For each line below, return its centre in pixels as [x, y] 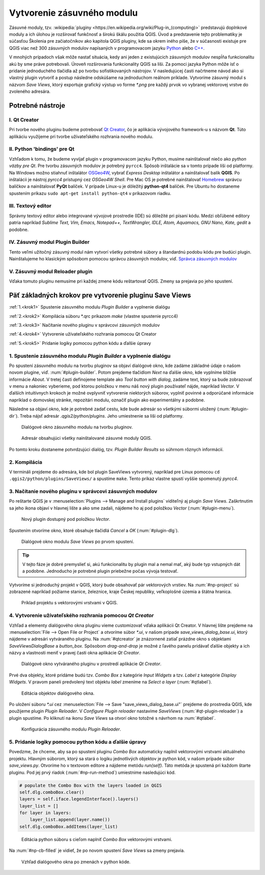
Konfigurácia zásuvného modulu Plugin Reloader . [71, 729]
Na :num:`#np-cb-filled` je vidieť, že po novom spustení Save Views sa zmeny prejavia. [97, 850]
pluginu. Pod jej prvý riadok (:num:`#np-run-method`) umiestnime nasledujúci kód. [93, 772]
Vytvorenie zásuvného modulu [73, 13]
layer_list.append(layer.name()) [70, 820]
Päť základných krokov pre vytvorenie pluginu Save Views [100, 296]
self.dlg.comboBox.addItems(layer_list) [68, 826]
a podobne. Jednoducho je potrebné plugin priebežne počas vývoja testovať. [100, 571]
